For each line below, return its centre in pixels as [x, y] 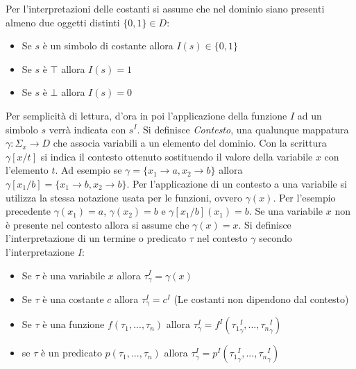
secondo [276, 238]
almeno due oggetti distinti [63, 22]
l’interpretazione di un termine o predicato [96, 238]
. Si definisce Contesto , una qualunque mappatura [243, 129]
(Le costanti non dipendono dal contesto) [261, 298]
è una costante [73, 298]
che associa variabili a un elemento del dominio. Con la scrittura [190, 143]
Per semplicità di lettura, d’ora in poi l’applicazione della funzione [146, 115]
